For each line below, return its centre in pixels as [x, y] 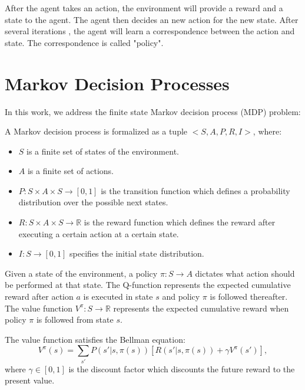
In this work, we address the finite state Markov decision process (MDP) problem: [153, 111]
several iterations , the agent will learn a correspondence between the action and [150, 31]
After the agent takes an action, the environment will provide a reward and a [144, 8]
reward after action [39, 296]
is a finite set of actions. [71, 171]
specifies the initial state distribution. [137, 253]
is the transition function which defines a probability [195, 190]
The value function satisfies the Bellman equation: [95, 339]
